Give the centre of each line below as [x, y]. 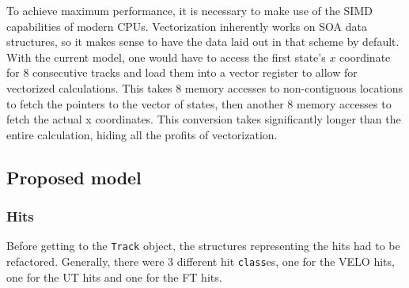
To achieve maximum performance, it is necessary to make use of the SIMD [189, 10]
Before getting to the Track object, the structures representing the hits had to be [203, 246]
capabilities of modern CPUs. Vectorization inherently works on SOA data [187, 26]
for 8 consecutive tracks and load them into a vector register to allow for [182, 72]
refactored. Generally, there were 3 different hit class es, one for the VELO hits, [201, 261]
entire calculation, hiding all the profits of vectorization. [142, 134]
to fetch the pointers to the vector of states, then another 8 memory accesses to [199, 103]
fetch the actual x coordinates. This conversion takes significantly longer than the [204, 119]
